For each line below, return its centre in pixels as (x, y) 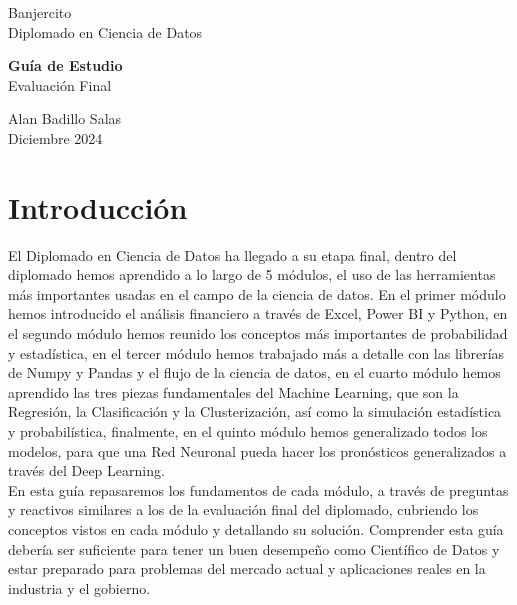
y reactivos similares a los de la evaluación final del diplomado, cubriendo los (243, 509)
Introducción (98, 206)
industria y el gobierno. (79, 587)
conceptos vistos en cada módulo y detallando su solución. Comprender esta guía (256, 529)
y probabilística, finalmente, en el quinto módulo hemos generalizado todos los (248, 431)
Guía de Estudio (65, 65)
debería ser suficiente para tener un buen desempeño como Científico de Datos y (254, 548)
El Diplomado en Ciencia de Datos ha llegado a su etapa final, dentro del (232, 254)
